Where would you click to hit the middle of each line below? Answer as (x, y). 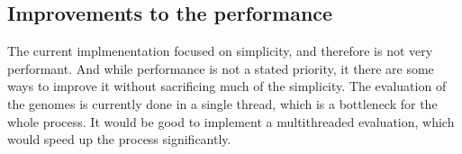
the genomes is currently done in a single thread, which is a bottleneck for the (222, 103)
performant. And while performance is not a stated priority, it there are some (221, 68)
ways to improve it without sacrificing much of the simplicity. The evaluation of (227, 86)
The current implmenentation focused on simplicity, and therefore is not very (220, 51)
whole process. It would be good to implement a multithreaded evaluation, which (231, 121)
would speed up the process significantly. (119, 139)
